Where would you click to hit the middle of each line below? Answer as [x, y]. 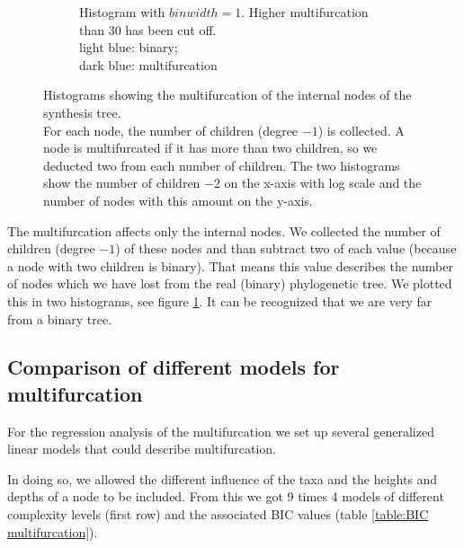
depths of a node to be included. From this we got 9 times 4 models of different [226, 496]
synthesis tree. [82, 112]
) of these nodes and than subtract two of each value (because [286, 248]
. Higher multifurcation [305, 12]
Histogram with [122, 12]
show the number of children [122, 183]
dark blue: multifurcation [148, 64]
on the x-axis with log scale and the [323, 183]
